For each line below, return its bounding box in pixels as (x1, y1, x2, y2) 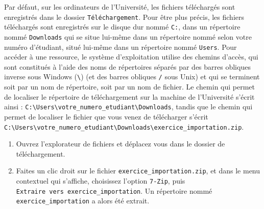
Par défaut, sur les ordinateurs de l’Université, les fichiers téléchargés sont (4, 2, 235, 12)
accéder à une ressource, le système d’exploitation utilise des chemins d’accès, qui (4, 51, 258, 62)
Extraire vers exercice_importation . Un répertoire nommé (16, 185, 212, 196)
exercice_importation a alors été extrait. (16, 195, 150, 206)
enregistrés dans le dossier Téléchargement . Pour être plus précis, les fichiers (4, 11, 245, 22)
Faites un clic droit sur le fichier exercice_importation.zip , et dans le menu (16, 165, 260, 176)
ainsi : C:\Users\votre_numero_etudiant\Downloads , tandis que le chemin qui (4, 101, 253, 112)
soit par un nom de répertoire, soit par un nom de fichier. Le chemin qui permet (4, 81, 255, 92)
